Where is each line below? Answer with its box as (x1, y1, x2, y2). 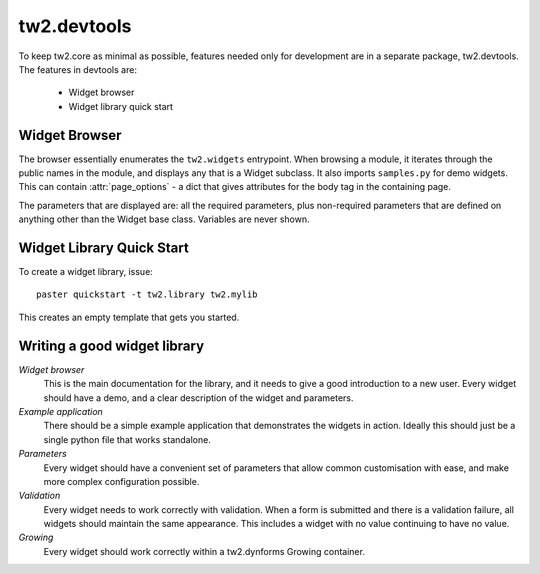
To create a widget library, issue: (18, 266, 154, 278)
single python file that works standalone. (43, 433, 212, 445)
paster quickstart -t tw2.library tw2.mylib (36, 289, 259, 300)
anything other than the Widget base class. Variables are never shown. (18, 213, 310, 225)
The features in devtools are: (18, 63, 137, 75)
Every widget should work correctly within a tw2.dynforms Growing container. (43, 545, 365, 557)
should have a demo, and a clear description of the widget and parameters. (43, 391, 354, 404)
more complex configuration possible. (43, 475, 200, 487)
